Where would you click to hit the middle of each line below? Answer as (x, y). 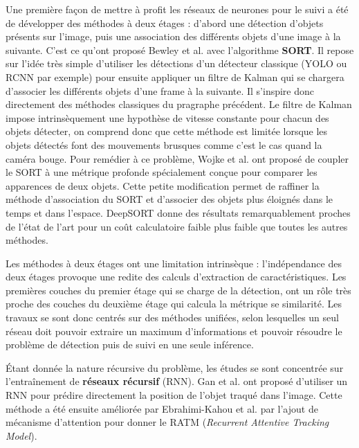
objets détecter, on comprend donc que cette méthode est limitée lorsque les (167, 131)
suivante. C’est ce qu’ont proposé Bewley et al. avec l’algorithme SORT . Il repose (180, 50)
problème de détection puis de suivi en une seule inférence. (130, 344)
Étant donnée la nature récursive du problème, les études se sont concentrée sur (175, 367)
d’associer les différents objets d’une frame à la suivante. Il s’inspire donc (160, 90)
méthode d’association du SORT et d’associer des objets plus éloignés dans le (169, 199)
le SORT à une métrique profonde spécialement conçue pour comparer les (162, 172)
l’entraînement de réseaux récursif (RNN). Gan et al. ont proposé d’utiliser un (177, 381)
